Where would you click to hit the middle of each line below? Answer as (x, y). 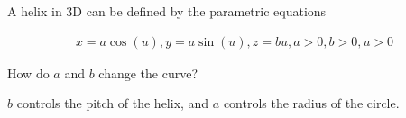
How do (28, 73)
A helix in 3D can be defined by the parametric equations (167, 11)
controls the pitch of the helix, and (113, 103)
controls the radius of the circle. (311, 103)
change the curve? (148, 73)
